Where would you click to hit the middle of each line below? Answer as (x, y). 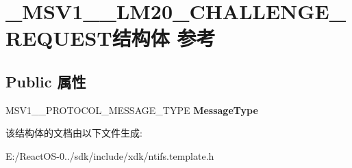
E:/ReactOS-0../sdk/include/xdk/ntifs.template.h (110, 155)
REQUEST (59, 38)
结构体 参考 (164, 38)
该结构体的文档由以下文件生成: (74, 133)
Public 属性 (46, 81)
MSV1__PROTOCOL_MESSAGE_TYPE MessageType (132, 110)
